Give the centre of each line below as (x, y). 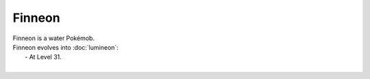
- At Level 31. (43, 57)
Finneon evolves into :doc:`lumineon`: (66, 47)
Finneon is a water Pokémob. (54, 38)
